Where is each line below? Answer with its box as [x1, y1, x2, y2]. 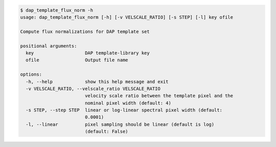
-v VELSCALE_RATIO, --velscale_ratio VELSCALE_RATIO [26, 86, 160, 91]
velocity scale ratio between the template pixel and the [84, 93, 234, 99]
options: [20, 71, 42, 78]
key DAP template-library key [26, 50, 150, 56]
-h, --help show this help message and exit [26, 79, 169, 84]
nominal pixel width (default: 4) [84, 100, 171, 106]
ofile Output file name [26, 57, 128, 63]
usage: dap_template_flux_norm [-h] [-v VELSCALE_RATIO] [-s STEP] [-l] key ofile [20, 14, 234, 20]
